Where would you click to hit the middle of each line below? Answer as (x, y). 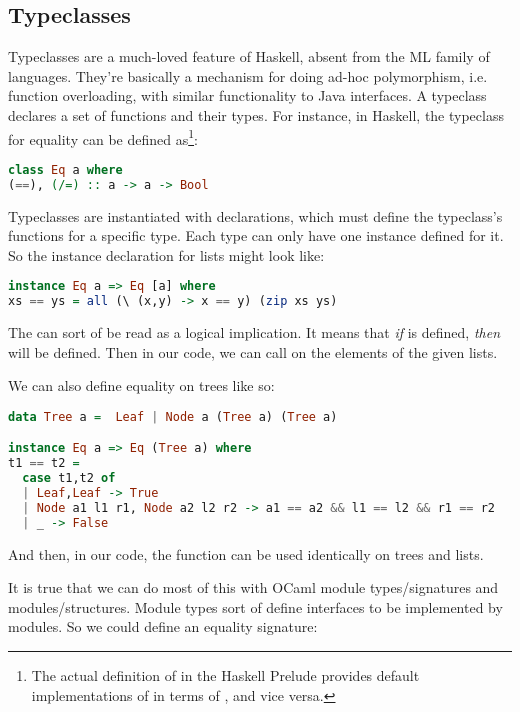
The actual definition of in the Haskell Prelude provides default (225, 675)
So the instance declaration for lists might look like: (166, 254)
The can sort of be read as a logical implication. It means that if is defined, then (254, 332)
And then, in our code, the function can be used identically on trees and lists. (246, 553)
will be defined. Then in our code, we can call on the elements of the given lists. (253, 351)
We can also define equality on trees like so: (141, 385)
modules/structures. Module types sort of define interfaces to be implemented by (255, 606)
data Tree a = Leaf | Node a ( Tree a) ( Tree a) (173, 416)
